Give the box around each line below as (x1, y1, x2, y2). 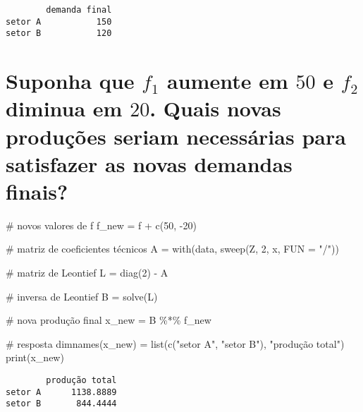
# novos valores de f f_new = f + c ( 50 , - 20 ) (6, 217, 197, 232)
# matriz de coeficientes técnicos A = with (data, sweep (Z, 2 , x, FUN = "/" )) (6, 241, 339, 256)
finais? (6, 176, 68, 205)
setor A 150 (6, 16, 112, 27)
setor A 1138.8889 (6, 387, 117, 397)
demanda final (46, 5, 112, 15)
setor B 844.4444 (6, 399, 117, 409)
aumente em (167, 66, 288, 95)
